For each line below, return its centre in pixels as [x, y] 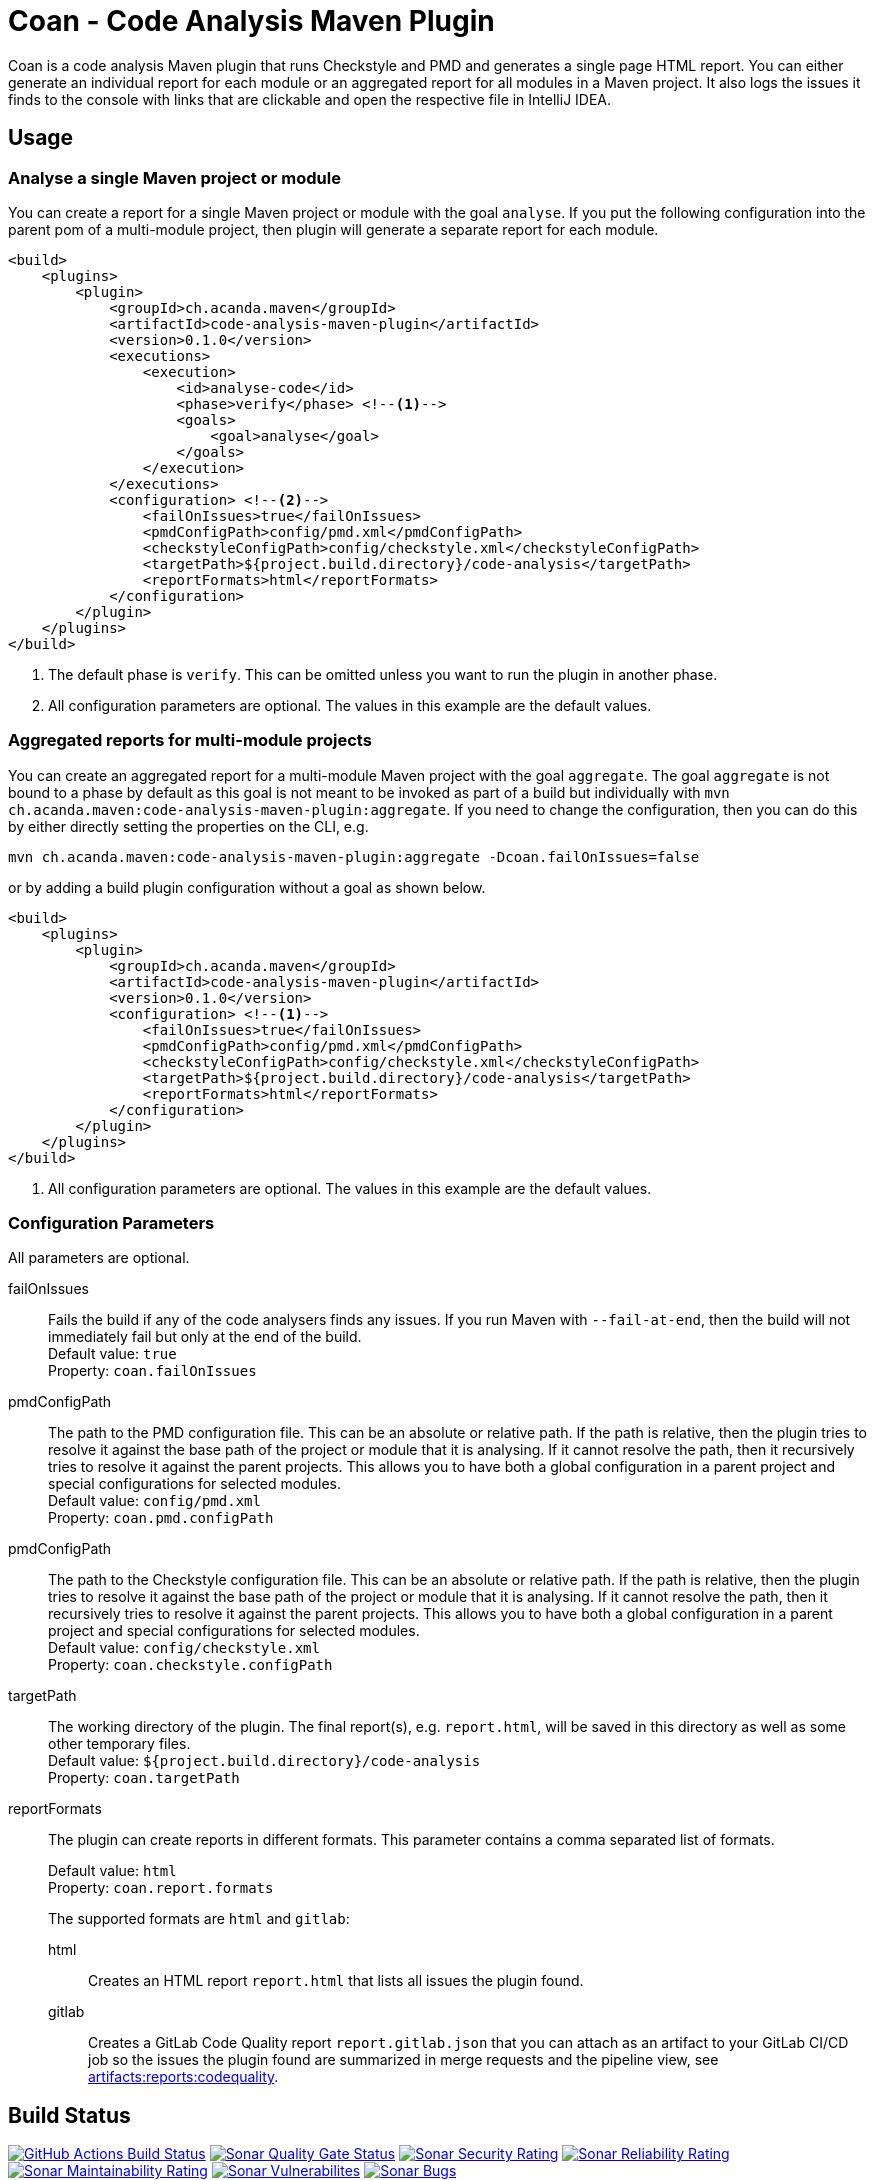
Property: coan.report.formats [161, 1888]
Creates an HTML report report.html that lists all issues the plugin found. [336, 1981]
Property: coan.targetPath [144, 1778]
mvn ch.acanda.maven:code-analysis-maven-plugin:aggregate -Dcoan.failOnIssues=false [354, 856]
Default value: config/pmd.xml [154, 1501]
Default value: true [112, 1354]
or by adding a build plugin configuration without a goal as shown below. [247, 887]
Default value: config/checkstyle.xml [184, 1648]
